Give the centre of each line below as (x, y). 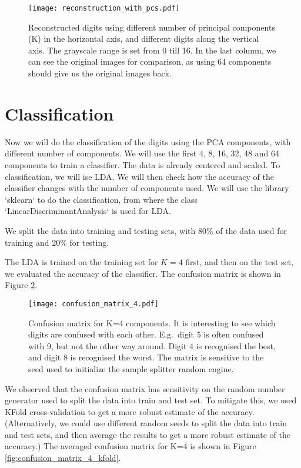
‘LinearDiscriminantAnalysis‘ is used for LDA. (88, 211)
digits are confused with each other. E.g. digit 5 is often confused (146, 334)
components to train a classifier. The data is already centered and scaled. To (143, 164)
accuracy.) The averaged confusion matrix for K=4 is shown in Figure (131, 446)
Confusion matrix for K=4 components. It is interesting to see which (152, 322)
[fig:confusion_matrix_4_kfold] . (63, 458)
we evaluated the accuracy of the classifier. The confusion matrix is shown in (143, 273)
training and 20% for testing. (57, 242)
